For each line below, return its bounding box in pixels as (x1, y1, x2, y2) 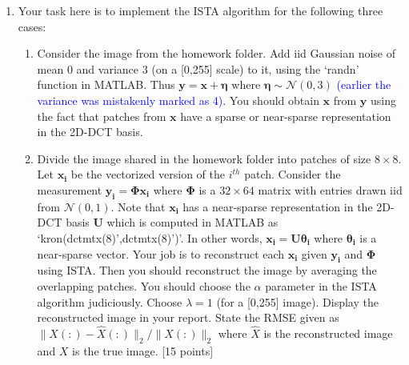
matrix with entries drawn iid (258, 181, 403, 198)
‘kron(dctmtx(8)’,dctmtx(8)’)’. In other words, (37, 229, 263, 246)
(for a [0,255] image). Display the (216, 293, 379, 310)
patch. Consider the (244, 166, 341, 182)
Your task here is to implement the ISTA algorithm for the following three (18, 2, 383, 18)
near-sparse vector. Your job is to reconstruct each (37, 245, 285, 262)
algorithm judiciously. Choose (37, 293, 182, 310)
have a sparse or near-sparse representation (180, 107, 391, 124)
